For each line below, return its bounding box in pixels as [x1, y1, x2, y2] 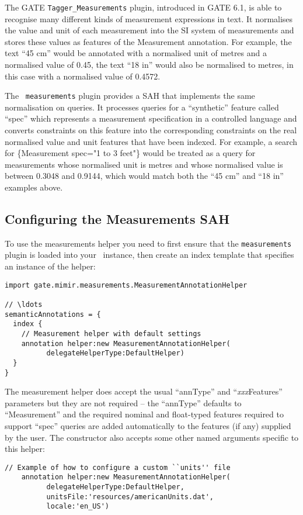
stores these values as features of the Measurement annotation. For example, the [5, 35, 292, 47]
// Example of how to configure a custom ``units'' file [5, 463, 231, 472]
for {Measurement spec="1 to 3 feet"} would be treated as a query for [5, 147, 256, 159]
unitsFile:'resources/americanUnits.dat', [46, 492, 214, 501]
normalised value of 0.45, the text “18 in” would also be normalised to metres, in [5, 58, 294, 71]
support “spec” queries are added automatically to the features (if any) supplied [5, 420, 291, 432]
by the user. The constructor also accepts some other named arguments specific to [5, 431, 299, 443]
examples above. [5, 181, 63, 193]
